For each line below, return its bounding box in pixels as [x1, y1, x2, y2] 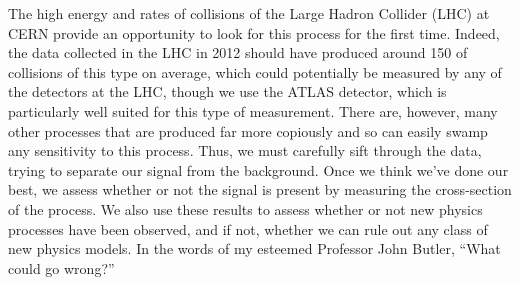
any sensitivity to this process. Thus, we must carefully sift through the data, [8, 140, 482, 161]
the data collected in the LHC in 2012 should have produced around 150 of [8, 42, 468, 63]
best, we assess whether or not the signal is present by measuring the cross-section [8, 179, 512, 200]
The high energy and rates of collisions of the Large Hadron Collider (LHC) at [8, 3, 490, 23]
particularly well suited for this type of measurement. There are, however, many [8, 100, 498, 121]
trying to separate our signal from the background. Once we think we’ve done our [8, 159, 509, 180]
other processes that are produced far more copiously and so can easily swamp [8, 120, 488, 141]
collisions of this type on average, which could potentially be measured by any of [8, 61, 502, 82]
